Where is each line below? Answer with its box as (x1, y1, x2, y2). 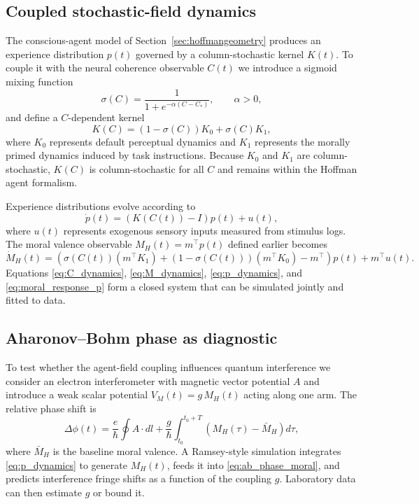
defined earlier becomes (227, 237, 327, 251)
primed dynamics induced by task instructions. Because (6, 148, 244, 162)
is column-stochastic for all (89, 161, 204, 176)
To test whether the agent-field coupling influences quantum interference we (6, 359, 331, 374)
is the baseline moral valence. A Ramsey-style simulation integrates (52, 444, 341, 458)
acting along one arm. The (243, 387, 357, 402)
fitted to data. (6, 293, 66, 307)
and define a (6, 109, 58, 124)
